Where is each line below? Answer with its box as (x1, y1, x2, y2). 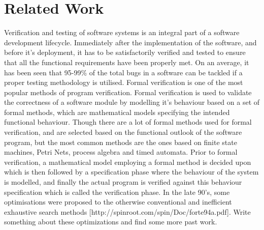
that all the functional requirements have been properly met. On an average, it (4, 56, 249, 67)
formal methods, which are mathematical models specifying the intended (4, 106, 230, 117)
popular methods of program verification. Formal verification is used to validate (4, 87, 252, 97)
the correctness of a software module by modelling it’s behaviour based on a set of (4, 97, 260, 107)
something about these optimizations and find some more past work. (4, 216, 217, 227)
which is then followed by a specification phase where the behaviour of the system (4, 166, 259, 177)
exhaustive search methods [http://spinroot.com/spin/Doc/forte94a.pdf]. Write (4, 206, 251, 217)
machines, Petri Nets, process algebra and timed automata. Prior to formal (4, 147, 238, 157)
